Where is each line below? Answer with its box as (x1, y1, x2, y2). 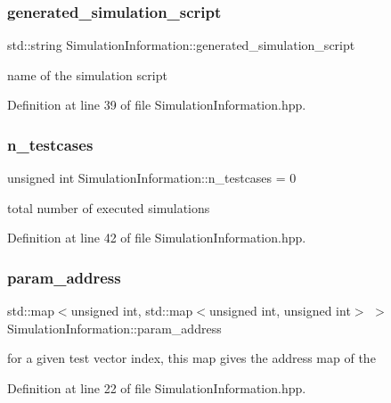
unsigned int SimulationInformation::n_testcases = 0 (7, 169, 297, 187)
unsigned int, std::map (70, 301, 193, 320)
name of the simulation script (7, 65, 167, 84)
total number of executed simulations (7, 198, 210, 217)
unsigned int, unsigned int (208, 301, 351, 320)
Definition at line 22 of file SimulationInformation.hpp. (7, 379, 306, 397)
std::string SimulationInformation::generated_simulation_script (7, 36, 355, 54)
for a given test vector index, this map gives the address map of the (7, 349, 376, 367)
